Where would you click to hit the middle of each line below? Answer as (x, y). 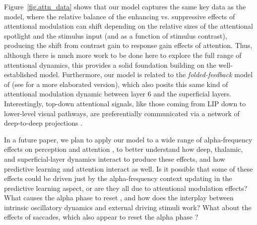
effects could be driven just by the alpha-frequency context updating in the (118, 178)
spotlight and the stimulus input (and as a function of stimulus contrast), (116, 35)
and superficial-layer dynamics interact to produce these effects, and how (115, 158)
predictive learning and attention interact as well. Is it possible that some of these (128, 168)
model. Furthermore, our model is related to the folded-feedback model (146, 74)
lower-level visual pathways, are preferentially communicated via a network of (122, 113)
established (21, 74)
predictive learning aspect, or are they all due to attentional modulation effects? (126, 188)
